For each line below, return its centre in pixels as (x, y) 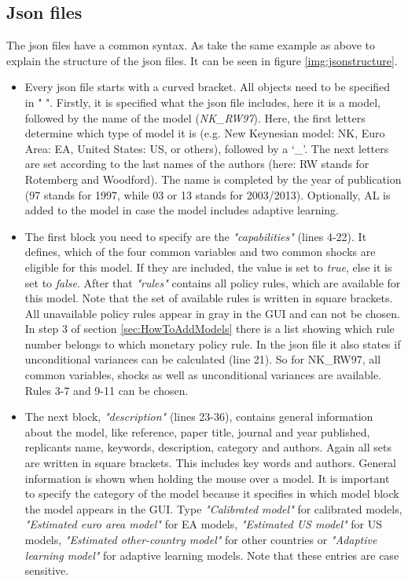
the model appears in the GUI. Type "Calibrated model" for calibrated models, (213, 508)
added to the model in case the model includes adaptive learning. (182, 210)
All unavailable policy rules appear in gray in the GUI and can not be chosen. (212, 313)
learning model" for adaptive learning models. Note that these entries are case (212, 555)
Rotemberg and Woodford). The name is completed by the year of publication (213, 179)
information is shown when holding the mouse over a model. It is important (207, 478)
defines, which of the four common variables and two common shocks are (200, 252)
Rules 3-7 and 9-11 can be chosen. (107, 390)
